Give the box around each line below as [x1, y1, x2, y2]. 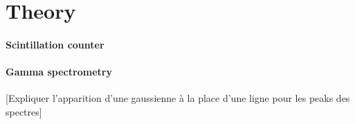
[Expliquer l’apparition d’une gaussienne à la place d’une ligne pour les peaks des [6, 91, 350, 105]
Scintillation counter [6, 37, 104, 51]
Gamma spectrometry [6, 64, 112, 79]
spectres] [6, 104, 42, 118]
